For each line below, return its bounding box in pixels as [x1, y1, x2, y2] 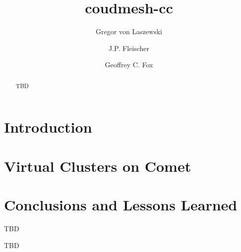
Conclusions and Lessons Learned [4, 195, 238, 215]
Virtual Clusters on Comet [4, 155, 191, 176]
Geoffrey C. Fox [105, 59, 153, 70]
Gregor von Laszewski [96, 26, 162, 37]
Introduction [4, 117, 92, 137]
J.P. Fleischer [109, 43, 149, 53]
